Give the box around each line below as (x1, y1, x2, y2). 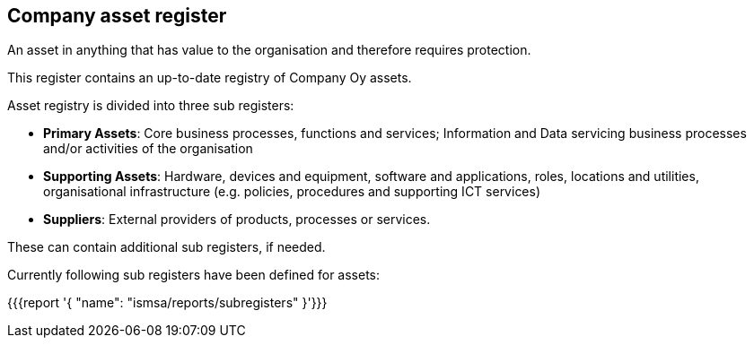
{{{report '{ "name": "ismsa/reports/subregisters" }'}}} (7, 295, 328, 311)
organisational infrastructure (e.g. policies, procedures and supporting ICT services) (43, 184, 541, 200)
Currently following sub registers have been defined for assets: (7, 267, 381, 283)
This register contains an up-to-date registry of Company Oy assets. (7, 70, 412, 86)
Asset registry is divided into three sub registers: (7, 98, 294, 114)
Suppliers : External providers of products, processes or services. (43, 211, 431, 228)
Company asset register (7, 4, 227, 27)
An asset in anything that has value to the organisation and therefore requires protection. (7, 42, 531, 58)
